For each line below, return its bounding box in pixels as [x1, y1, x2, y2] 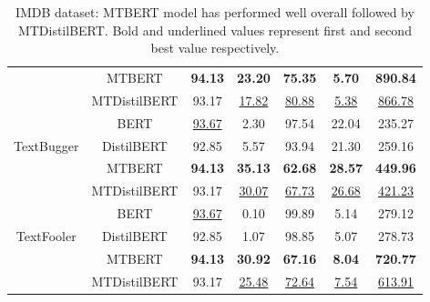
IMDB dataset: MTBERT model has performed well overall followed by [15, 3, 415, 21]
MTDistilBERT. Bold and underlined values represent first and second [17, 20, 412, 39]
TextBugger [14, 136, 79, 155]
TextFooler [15, 226, 77, 245]
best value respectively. [150, 38, 280, 57]
